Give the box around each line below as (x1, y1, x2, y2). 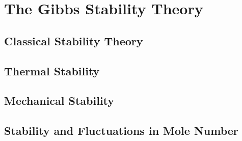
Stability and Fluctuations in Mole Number (4, 123, 238, 138)
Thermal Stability (4, 63, 100, 78)
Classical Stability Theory (4, 33, 143, 48)
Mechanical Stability (4, 93, 115, 108)
